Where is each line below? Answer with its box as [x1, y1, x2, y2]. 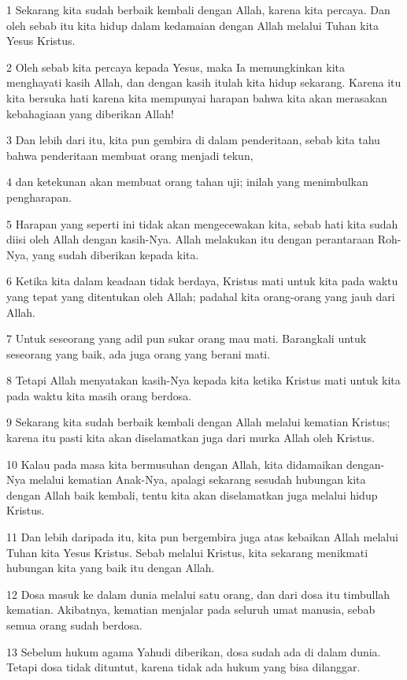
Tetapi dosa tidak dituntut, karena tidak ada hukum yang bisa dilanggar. [6, 659, 361, 675]
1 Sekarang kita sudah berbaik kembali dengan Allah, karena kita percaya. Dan [6, 2, 390, 17]
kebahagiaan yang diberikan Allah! [6, 105, 174, 121]
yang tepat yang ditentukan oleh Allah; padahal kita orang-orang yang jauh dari [6, 288, 395, 304]
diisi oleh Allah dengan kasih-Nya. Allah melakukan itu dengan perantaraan [6, 231, 374, 247]
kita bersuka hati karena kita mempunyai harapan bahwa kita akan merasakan [6, 89, 387, 106]
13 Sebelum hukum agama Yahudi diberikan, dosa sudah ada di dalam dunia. [6, 643, 381, 660]
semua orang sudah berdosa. [6, 617, 142, 633]
